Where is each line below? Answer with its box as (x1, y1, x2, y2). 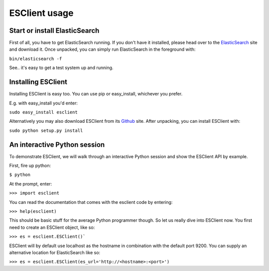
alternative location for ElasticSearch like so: (9, 249, 101, 256)
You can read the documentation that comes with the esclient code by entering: (9, 199, 173, 205)
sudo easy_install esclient (9, 109, 78, 115)
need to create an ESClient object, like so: (9, 224, 95, 230)
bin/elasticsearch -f (9, 56, 62, 62)
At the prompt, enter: (9, 181, 52, 186)
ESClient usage (9, 7, 74, 18)
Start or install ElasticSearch (9, 26, 100, 35)
